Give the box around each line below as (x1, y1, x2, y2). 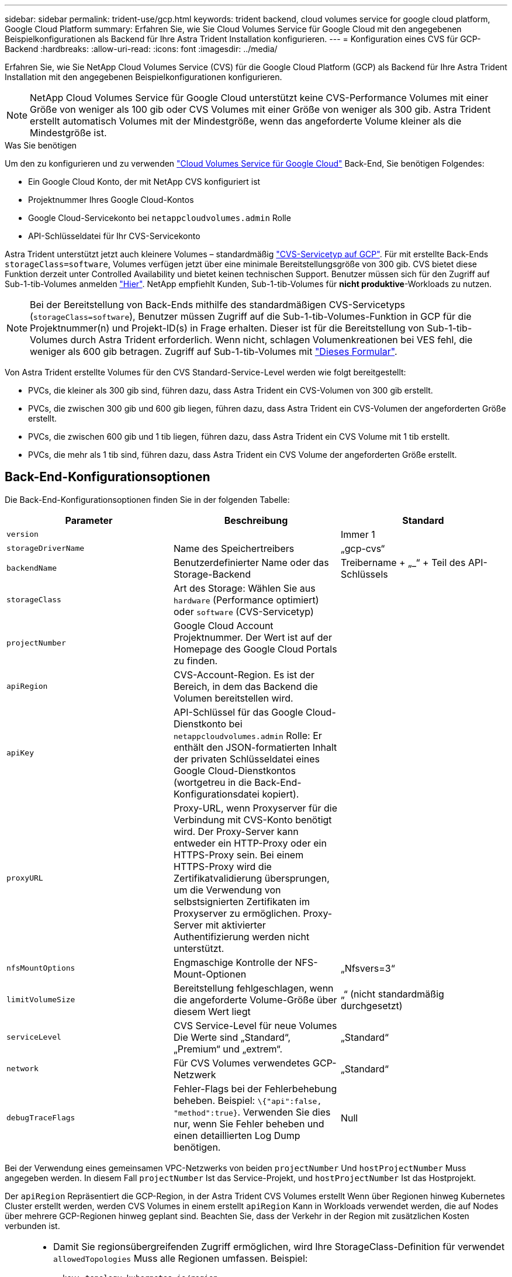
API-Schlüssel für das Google (173, 706, 303, 718)
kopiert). (262, 788, 299, 800)
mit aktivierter (205, 919, 266, 931)
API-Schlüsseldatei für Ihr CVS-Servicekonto (28, 231, 200, 241)
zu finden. (173, 654, 218, 667)
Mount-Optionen (173, 968, 247, 980)
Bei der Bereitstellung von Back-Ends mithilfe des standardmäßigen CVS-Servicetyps (30, 299, 405, 310)
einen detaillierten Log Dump (173, 1129, 300, 1141)
